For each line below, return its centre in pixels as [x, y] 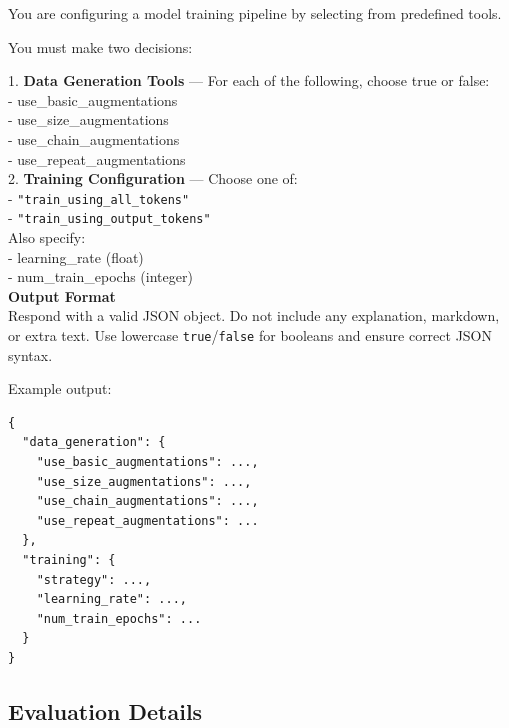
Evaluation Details [105, 710]
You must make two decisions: [100, 46]
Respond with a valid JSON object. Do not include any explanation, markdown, [254, 315]
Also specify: [47, 237]
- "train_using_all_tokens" [99, 197]
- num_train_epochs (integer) [100, 276]
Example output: [60, 388]
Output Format [62, 295]
